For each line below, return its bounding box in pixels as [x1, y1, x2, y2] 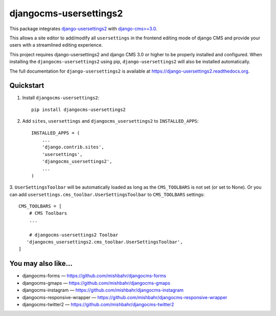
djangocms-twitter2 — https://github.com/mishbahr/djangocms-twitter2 [22, 301, 174, 307]
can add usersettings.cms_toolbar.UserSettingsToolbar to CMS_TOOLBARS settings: [9, 191, 205, 197]
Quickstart [9, 81, 44, 90]
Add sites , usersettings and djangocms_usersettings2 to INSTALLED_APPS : [22, 118, 199, 124]
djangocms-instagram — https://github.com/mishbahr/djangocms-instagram [22, 287, 184, 294]
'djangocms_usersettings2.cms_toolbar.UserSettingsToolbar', [26, 239, 183, 245]
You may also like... [9, 259, 73, 268]
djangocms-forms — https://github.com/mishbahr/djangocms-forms [22, 273, 166, 279]
